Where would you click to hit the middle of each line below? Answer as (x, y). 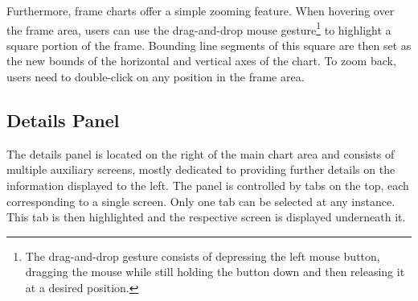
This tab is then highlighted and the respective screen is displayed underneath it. (206, 217)
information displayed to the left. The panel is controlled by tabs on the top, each (208, 186)
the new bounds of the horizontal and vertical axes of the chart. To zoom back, (201, 61)
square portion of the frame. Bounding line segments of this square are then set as (209, 45)
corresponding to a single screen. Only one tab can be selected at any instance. (201, 201)
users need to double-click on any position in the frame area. (156, 77)
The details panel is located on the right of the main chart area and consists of (201, 153)
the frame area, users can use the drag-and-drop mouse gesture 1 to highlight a (199, 28)
